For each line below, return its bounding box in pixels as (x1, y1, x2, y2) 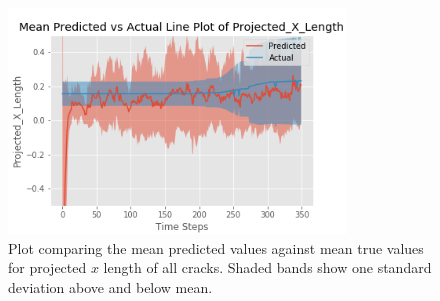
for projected (8, 257, 87, 278)
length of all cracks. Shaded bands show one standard (103, 257, 432, 278)
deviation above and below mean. (8, 276, 213, 297)
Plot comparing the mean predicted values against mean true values (8, 237, 424, 258)
